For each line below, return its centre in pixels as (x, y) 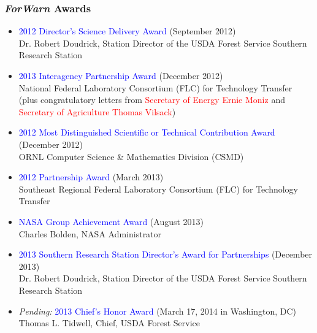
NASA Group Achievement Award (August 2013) (111, 221)
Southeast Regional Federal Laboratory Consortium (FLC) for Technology (158, 189)
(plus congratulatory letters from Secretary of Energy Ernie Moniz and (152, 100)
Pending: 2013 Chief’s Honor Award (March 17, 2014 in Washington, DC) (157, 311)
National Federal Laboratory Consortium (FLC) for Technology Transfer (155, 87)
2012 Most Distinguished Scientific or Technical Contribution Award (147, 132)
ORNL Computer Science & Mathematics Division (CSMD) (131, 156)
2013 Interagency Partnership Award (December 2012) (121, 75)
